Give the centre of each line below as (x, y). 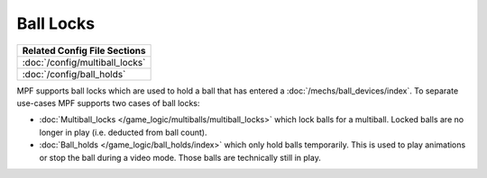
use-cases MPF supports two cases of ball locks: (108, 102)
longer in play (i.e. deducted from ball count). (123, 132)
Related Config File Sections (84, 50)
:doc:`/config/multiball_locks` (84, 62)
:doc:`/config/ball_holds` (74, 74)
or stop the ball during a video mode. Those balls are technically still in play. (180, 157)
